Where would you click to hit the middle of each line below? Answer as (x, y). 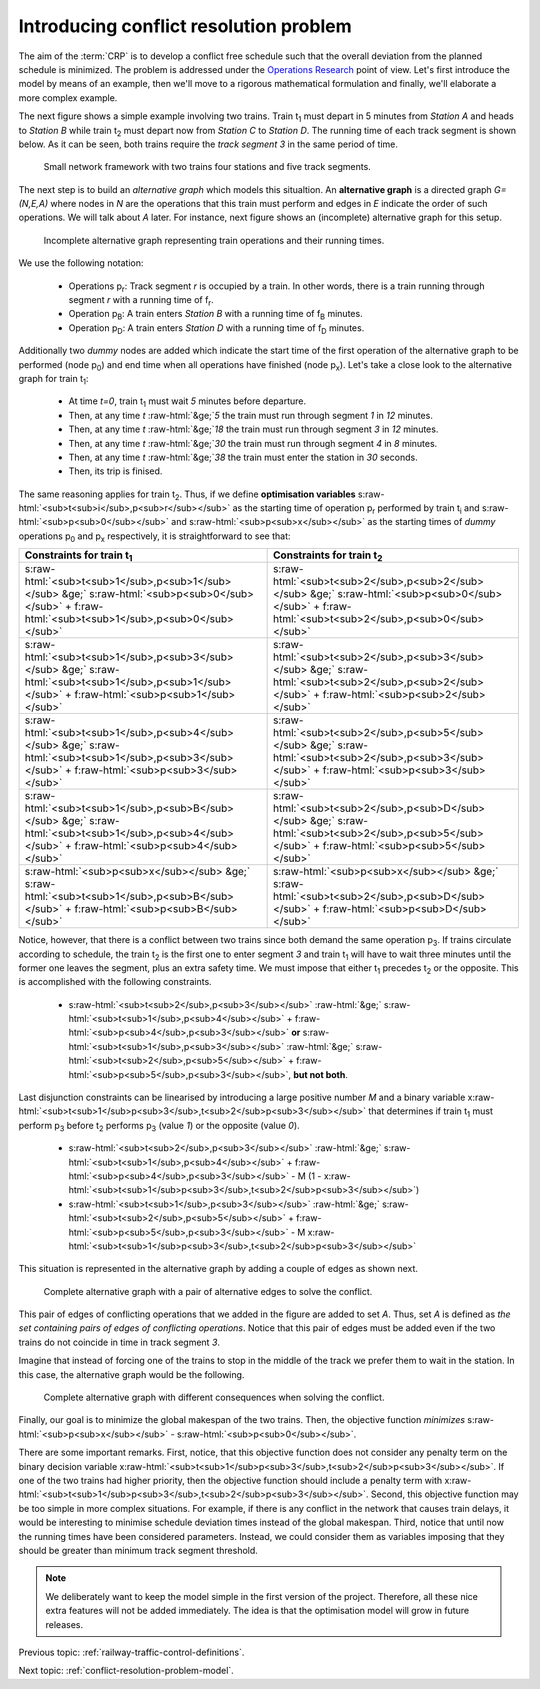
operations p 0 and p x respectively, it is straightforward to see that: (154, 537)
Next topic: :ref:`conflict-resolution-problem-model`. (126, 1671)
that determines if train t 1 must (431, 1112)
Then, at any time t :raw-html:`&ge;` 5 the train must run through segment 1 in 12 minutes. (251, 415)
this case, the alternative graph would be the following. (131, 1374)
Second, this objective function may (444, 1494)
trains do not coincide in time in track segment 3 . (119, 1342)
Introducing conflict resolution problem (185, 26)
